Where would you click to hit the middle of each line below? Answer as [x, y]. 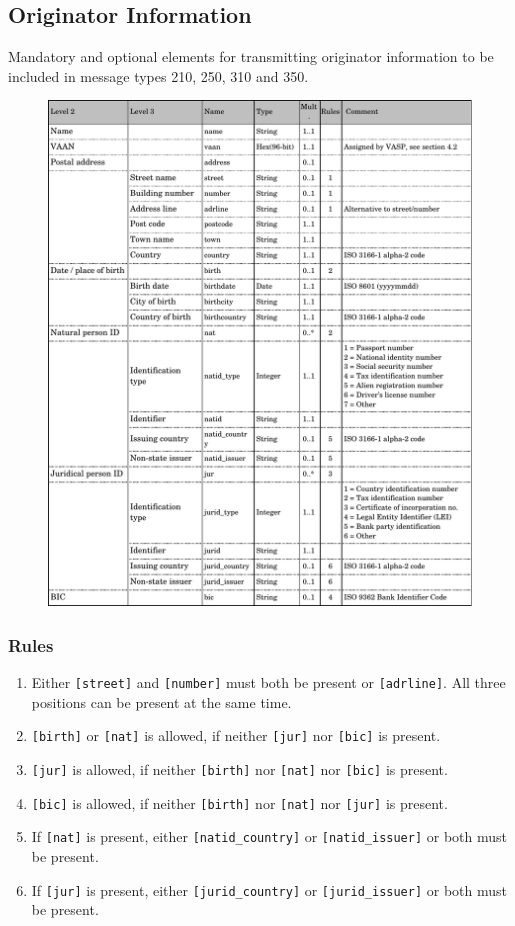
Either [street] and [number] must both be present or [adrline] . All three [268, 682]
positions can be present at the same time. [161, 701]
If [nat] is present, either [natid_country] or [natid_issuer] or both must [269, 836]
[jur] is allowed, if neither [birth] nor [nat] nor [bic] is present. [239, 769]
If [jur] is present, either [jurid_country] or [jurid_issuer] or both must [269, 889]
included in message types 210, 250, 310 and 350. [158, 75]
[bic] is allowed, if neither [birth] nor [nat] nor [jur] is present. [239, 802]
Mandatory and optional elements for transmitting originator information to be [251, 56]
